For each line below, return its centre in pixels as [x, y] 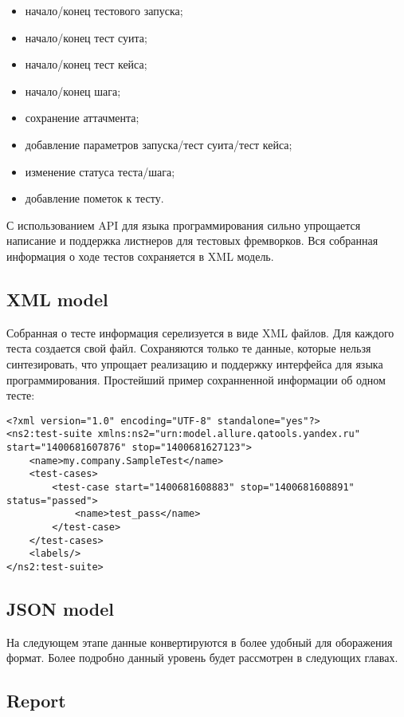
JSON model [61, 608]
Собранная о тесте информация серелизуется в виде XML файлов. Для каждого [200, 332]
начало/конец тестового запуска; [104, 10]
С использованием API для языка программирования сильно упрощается [184, 225]
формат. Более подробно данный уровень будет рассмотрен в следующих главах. [202, 658]
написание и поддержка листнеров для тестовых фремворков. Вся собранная [192, 240]
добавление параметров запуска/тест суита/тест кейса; [159, 144]
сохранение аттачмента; [82, 118]
